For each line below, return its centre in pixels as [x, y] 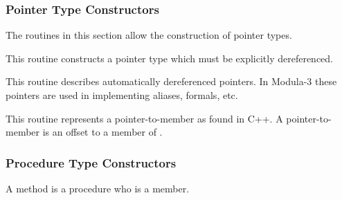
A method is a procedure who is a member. [98, 188]
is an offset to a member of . [102, 132]
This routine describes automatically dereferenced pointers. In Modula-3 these [171, 81]
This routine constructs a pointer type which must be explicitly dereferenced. [170, 58]
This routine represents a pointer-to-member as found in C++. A [144, 118]
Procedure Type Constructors [91, 162]
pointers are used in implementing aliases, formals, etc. [122, 95]
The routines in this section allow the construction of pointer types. [149, 35]
